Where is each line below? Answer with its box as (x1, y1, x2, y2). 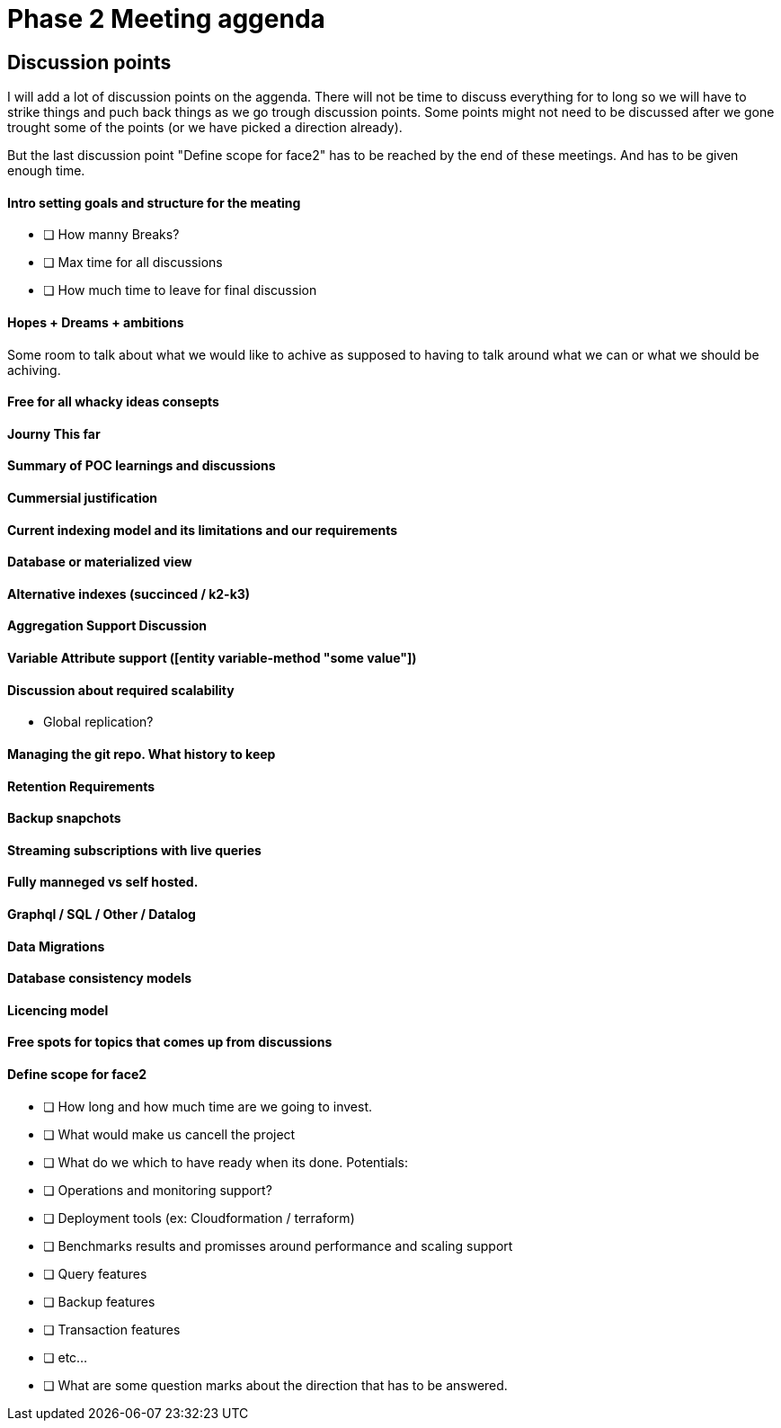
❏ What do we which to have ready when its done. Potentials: (43, 1154, 408, 1170)
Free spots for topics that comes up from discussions (7, 1034, 333, 1050)
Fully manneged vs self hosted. (7, 874, 199, 890)
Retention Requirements (7, 778, 155, 794)
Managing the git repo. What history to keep (7, 745, 276, 762)
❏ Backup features (43, 1293, 155, 1309)
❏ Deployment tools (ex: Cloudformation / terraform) (43, 1209, 355, 1226)
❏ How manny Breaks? (43, 227, 180, 243)
